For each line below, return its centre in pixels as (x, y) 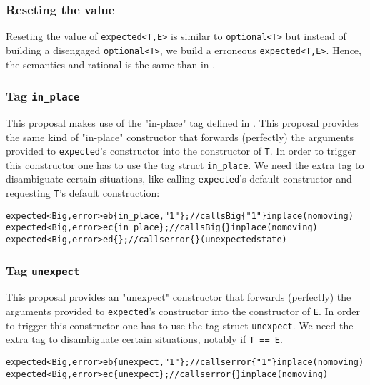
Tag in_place (43, 96)
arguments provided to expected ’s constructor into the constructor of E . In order (183, 311)
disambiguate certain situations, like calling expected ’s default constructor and (179, 179)
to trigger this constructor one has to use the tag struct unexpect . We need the (180, 325)
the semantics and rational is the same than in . (111, 64)
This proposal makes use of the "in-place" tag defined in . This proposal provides (182, 122)
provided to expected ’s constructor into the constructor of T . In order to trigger (181, 151)
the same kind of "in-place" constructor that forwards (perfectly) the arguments (180, 137)
